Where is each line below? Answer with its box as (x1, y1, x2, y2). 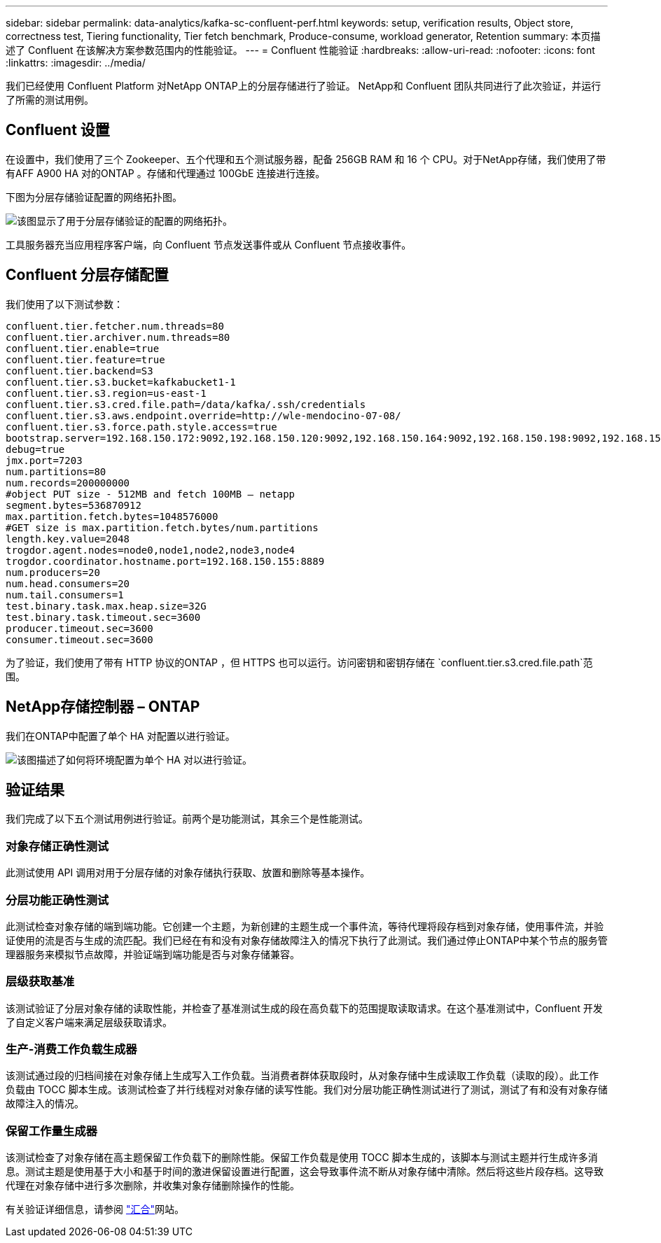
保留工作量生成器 (6, 1123, 97, 1138)
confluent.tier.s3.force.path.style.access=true (6, 421, 277, 433)
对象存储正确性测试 (6, 838, 109, 853)
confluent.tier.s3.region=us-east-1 (6, 387, 207, 399)
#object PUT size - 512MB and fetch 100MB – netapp (6, 488, 295, 500)
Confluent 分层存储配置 (6, 266, 169, 284)
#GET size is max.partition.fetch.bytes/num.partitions (6, 521, 319, 533)
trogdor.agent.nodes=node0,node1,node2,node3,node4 (6, 544, 295, 556)
